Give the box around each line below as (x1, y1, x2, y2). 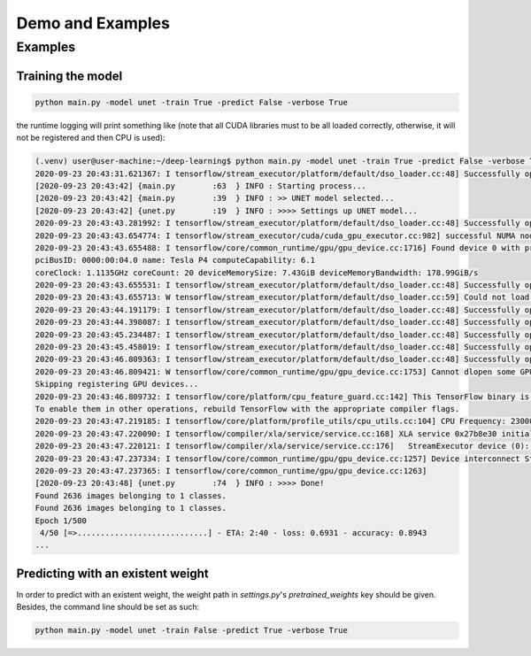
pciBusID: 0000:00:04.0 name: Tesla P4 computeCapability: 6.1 (35, 255, 316, 266)
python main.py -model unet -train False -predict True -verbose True (35, 625, 349, 636)
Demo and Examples (16, 13, 170, 33)
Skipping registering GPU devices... (35, 379, 199, 390)
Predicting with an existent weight (16, 566, 209, 581)
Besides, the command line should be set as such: (16, 602, 200, 613)
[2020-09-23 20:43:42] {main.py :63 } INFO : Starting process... (35, 181, 367, 190)
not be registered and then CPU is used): (16, 133, 165, 143)
